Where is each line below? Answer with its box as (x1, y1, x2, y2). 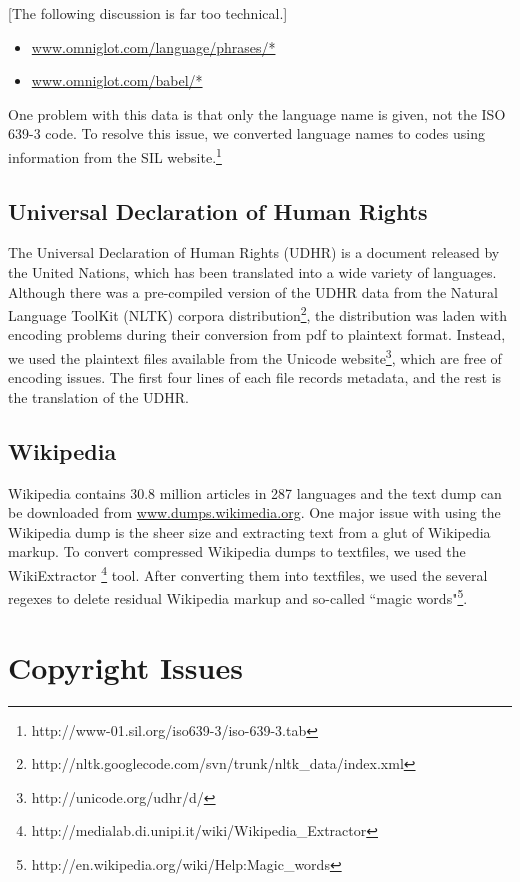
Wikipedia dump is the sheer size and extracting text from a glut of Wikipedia (8, 521, 491, 542)
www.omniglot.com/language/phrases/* (31, 36, 276, 57)
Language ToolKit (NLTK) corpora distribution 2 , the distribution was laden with (8, 302, 508, 325)
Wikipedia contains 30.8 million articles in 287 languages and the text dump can (8, 482, 502, 503)
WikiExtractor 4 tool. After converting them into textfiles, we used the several (8, 562, 488, 585)
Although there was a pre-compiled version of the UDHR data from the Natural (8, 281, 498, 302)
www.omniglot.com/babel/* (31, 70, 203, 91)
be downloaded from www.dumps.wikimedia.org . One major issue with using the (8, 502, 501, 523)
